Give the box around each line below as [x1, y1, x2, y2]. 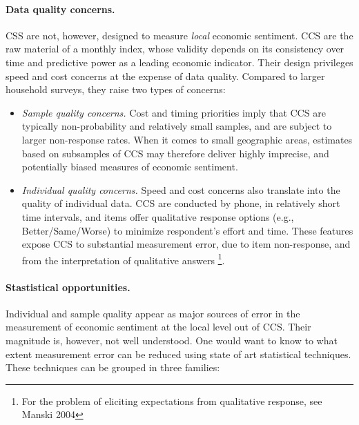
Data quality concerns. [6, 1, 115, 16]
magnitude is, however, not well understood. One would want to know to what [6, 333, 338, 347]
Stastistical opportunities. [6, 279, 130, 294]
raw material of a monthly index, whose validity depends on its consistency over [6, 41, 345, 56]
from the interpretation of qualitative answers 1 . [21, 250, 225, 267]
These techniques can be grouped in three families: [6, 360, 220, 375]
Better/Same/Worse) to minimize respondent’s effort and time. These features [21, 223, 353, 237]
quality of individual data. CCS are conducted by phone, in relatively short [21, 196, 340, 210]
